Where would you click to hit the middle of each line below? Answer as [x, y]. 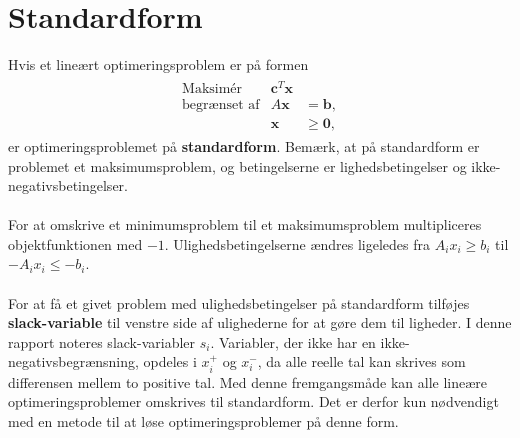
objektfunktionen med [75, 243]
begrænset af [221, 104]
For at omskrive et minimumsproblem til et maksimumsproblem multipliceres [245, 224]
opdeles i [170, 361]
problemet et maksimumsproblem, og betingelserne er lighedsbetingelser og [237, 165]
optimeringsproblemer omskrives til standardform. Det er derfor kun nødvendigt [253, 401]
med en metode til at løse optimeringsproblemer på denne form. [203, 421]
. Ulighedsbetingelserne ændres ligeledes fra [297, 243]
